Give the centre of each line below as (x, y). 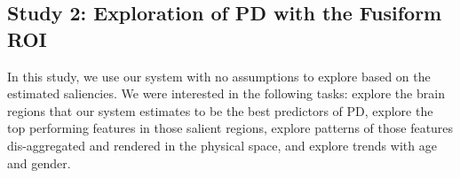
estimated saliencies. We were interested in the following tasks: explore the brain (226, 93)
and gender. (39, 163)
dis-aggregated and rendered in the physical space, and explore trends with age (222, 145)
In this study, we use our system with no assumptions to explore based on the (219, 76)
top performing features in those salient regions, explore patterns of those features (230, 128)
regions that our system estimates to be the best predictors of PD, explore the (220, 110)
